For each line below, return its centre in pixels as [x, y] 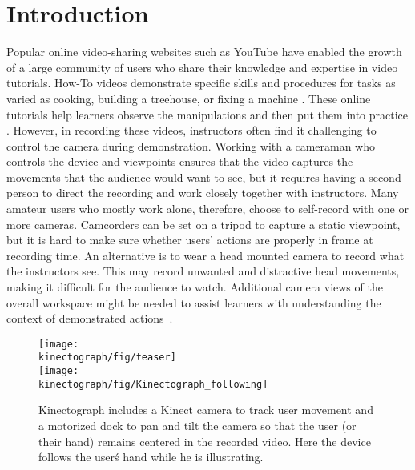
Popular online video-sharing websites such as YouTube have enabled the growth [204, 52]
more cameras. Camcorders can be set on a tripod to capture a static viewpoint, [203, 224]
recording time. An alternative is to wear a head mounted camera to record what [205, 255]
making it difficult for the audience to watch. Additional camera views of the [195, 287]
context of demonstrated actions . [90, 318]
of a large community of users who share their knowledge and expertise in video [202, 67]
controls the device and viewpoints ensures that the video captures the [180, 161]
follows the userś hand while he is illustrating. [151, 457]
